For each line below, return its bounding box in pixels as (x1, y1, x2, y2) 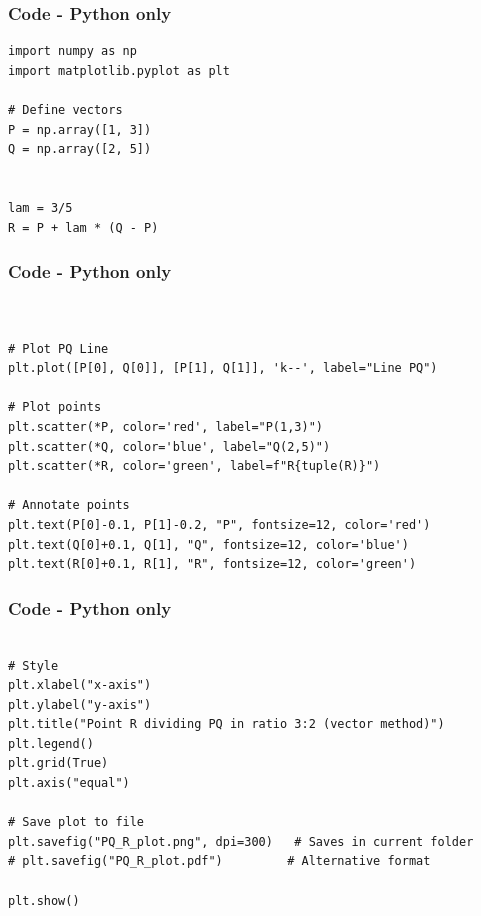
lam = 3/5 (8, 200, 73, 215)
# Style (8, 658, 59, 673)
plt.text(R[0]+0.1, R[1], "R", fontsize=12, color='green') (8, 557, 417, 572)
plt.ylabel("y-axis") (8, 697, 152, 712)
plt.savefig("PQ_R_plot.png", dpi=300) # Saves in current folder (8, 834, 474, 849)
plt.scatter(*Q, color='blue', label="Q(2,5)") (8, 439, 331, 454)
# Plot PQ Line (8, 341, 109, 356)
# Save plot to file (8, 815, 145, 830)
